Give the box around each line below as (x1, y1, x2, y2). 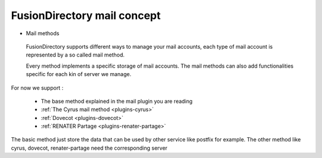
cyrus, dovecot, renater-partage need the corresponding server (11, 144, 168, 151)
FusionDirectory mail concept (11, 9, 161, 22)
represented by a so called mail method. (26, 51, 125, 59)
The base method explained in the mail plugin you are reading (41, 97, 193, 105)
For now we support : (11, 84, 64, 91)
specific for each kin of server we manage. (26, 71, 131, 78)
